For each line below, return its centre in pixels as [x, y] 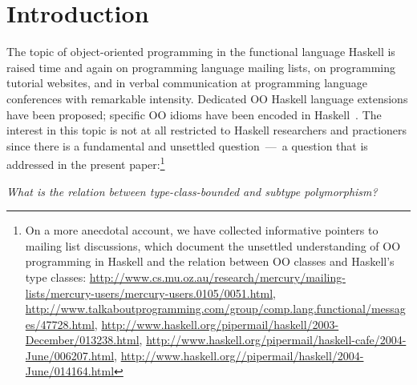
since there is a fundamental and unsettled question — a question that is [187, 145]
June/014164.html [70, 371]
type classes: [56, 277]
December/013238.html [82, 340]
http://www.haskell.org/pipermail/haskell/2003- [220, 324]
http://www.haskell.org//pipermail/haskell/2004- [242, 355]
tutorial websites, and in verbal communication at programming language [187, 83]
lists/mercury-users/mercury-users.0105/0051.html [149, 293]
